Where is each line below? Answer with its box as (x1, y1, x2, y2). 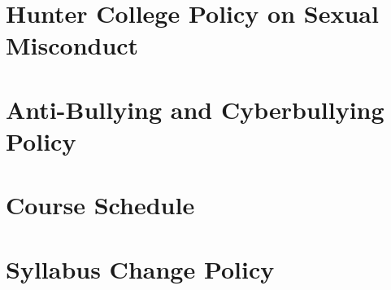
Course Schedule (6, 188, 195, 222)
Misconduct (6, 29, 139, 62)
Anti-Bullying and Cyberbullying (6, 92, 384, 125)
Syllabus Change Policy (6, 252, 275, 285)
